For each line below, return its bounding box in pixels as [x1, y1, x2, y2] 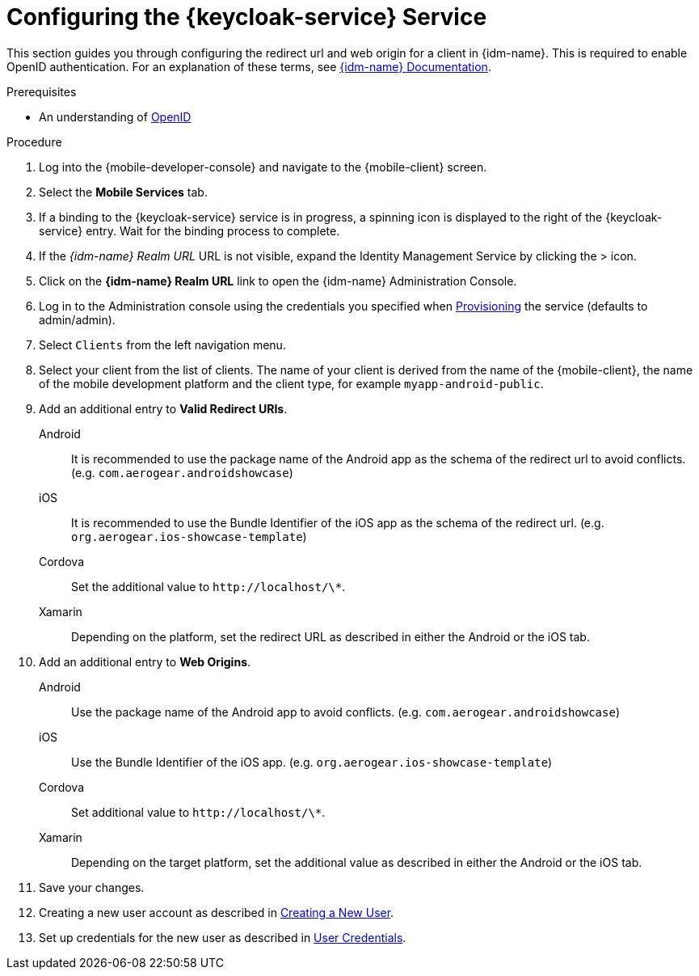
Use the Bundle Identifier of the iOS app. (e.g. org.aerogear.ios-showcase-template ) [71, 754, 553, 769]
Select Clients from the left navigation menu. [39, 337, 286, 352]
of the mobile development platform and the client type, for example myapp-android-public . [39, 376, 544, 391]
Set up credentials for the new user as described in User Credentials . [39, 930, 406, 944]
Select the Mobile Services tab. [39, 184, 208, 199]
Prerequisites [6, 84, 77, 99]
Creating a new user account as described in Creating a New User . [39, 905, 394, 919]
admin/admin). [39, 312, 116, 327]
